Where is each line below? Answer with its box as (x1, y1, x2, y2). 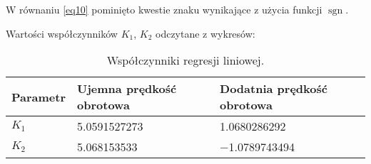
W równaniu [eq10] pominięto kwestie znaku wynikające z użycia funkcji (6, 2, 322, 16)
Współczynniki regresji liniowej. (106, 52, 265, 69)
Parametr (11, 88, 66, 105)
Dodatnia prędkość (220, 80, 327, 97)
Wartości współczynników (6, 26, 118, 40)
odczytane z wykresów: (156, 26, 255, 40)
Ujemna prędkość (77, 80, 177, 97)
